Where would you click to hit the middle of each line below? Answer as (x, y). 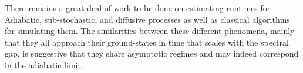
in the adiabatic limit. (44, 65)
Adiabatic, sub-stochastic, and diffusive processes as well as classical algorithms (147, 19)
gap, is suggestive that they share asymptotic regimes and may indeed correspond (152, 53)
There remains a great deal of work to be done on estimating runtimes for (138, 8)
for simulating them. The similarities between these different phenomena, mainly (150, 31)
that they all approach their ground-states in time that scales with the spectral (147, 42)
